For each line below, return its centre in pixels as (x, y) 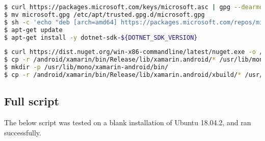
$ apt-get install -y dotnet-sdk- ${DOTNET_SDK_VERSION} (101, 37)
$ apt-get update (33, 30)
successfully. (23, 132)
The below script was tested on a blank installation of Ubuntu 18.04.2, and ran (128, 122)
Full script (32, 101)
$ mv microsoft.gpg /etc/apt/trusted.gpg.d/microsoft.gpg (104, 15)
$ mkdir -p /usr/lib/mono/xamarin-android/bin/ (86, 67)
